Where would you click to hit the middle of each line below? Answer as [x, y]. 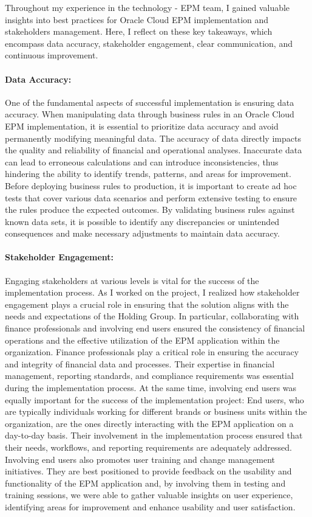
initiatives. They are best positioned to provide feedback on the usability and [148, 471]
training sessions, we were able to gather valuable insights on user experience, [149, 495]
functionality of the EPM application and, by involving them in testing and [145, 483]
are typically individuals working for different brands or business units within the [156, 411]
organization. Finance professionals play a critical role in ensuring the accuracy [152, 352]
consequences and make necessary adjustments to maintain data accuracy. [142, 233]
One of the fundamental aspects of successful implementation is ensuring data [150, 102]
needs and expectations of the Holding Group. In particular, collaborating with [152, 316]
